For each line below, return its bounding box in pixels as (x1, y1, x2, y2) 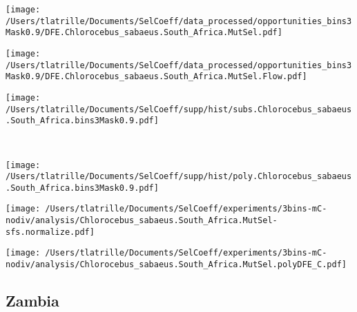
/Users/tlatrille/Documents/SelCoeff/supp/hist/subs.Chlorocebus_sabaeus (6, 104, 352, 114)
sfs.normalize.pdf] (6, 227, 95, 237)
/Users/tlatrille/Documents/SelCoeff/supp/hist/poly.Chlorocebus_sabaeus (6, 171, 352, 182)
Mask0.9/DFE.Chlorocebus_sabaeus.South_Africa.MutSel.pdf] (6, 28, 282, 38)
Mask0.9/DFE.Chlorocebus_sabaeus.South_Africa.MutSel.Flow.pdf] (6, 72, 307, 82)
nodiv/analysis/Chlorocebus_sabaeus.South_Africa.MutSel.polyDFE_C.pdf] (6, 260, 347, 270)
